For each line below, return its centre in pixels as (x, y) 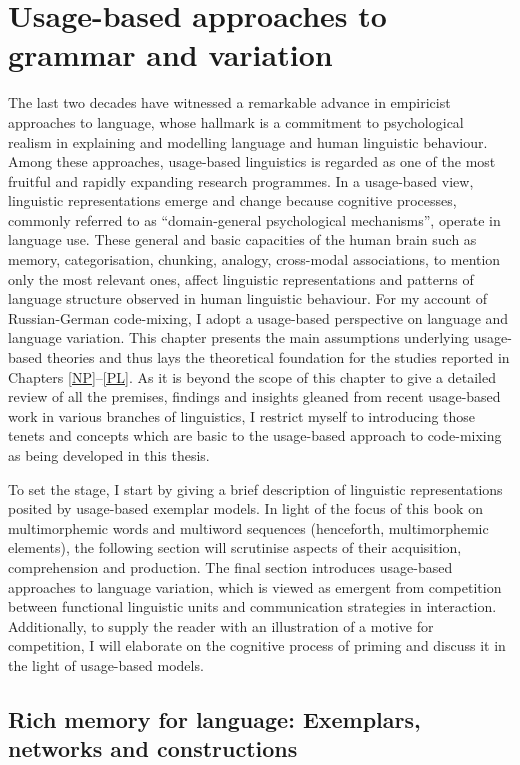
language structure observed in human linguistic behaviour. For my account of (247, 298)
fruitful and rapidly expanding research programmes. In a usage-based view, (241, 180)
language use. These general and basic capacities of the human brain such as (242, 239)
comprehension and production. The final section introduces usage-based (230, 566)
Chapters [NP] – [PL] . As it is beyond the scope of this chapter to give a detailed (252, 376)
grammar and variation (170, 54)
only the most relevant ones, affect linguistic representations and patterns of (241, 278)
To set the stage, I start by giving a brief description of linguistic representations (255, 488)
